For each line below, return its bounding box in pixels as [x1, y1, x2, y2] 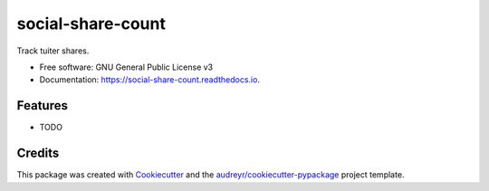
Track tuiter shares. [16, 45, 90, 56]
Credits [16, 146, 60, 161]
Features [16, 98, 68, 113]
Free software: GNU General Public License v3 [39, 62, 214, 72]
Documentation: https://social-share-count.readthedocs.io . [39, 74, 260, 85]
